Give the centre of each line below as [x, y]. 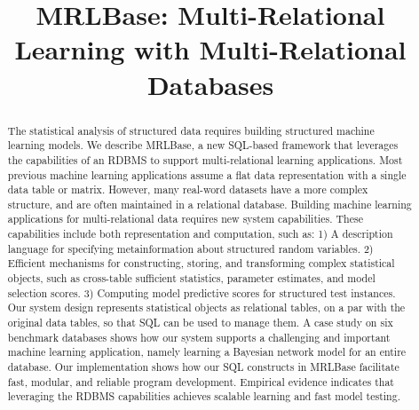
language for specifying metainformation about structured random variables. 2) [190, 248]
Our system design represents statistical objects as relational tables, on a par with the [206, 307]
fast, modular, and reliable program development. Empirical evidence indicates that [201, 381]
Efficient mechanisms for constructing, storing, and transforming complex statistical [201, 263]
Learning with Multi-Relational [210, 49]
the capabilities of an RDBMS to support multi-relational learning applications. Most [205, 159]
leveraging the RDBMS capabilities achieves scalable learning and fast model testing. [204, 396]
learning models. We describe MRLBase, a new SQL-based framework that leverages [203, 145]
